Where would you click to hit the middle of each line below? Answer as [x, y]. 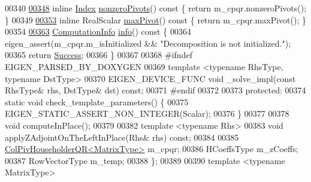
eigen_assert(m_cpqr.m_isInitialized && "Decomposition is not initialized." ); [148, 43]
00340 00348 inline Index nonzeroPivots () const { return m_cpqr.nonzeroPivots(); [156, 8]
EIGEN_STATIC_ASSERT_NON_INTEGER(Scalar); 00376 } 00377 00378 [147, 113]
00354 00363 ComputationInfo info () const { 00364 [98, 31]
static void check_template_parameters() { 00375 [97, 101]
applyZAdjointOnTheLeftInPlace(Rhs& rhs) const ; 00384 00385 [122, 137]
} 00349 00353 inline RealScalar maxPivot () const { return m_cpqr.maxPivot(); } [155, 19]
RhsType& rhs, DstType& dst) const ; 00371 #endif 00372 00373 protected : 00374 [155, 90]
